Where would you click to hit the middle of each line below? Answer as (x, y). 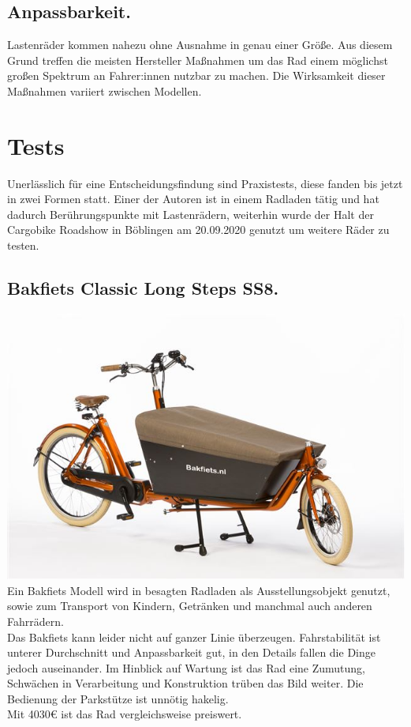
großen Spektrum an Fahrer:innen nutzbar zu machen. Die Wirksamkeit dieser (196, 75)
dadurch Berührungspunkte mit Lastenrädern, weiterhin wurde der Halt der (191, 214)
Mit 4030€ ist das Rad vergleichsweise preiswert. (125, 714)
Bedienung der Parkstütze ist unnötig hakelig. (118, 698)
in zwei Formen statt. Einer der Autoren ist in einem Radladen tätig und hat (193, 199)
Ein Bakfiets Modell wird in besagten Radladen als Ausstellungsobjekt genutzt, (199, 590)
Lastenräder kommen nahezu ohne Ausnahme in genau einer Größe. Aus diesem (200, 45)
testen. (23, 245)
